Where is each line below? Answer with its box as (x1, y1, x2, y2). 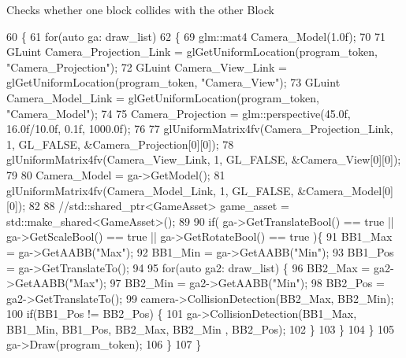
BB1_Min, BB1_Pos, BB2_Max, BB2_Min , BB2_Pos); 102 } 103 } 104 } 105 (6, 320, 395, 337)
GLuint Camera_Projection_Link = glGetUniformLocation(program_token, (6, 43, 378, 60)
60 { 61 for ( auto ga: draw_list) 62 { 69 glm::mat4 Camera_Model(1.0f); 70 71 (6, 28, 386, 44)
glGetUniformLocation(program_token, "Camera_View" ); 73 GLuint (6, 74, 341, 90)
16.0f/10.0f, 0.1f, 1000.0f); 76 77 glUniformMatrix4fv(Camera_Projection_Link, (6, 120, 393, 137)
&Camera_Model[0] (297, 182, 393, 198)
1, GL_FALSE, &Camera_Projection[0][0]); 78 (6, 135, 234, 152)
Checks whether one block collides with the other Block (6, 2, 274, 17)
